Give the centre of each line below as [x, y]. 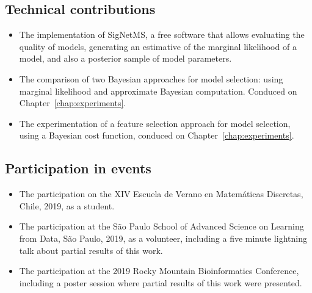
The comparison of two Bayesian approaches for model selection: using [151, 78]
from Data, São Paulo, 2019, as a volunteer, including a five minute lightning [163, 238]
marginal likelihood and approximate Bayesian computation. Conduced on [158, 91]
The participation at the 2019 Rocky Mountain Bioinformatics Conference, [159, 271]
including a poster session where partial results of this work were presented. [161, 282]
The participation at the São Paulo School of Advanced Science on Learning [161, 226]
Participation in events [78, 168]
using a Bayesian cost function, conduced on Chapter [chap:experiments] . [157, 135]
